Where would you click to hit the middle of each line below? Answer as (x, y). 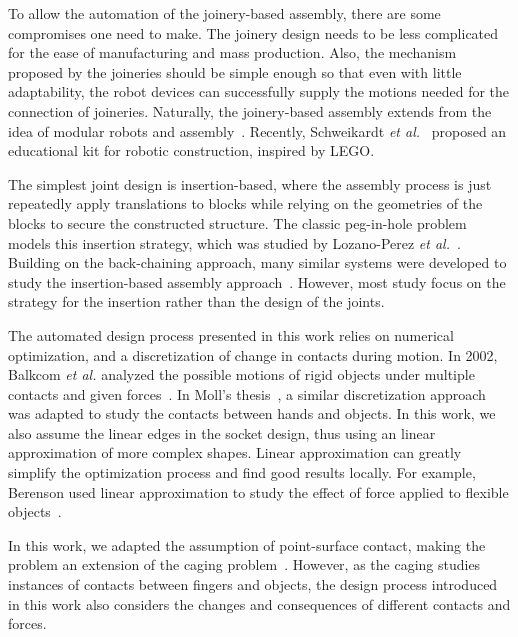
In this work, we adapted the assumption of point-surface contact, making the (247, 544)
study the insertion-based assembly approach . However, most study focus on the (257, 281)
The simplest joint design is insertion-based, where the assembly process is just (250, 183)
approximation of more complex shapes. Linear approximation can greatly (235, 452)
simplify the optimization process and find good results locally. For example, (242, 472)
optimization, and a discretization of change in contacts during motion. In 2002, (253, 354)
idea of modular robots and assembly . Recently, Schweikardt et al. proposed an (257, 130)
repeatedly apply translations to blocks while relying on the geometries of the (245, 203)
